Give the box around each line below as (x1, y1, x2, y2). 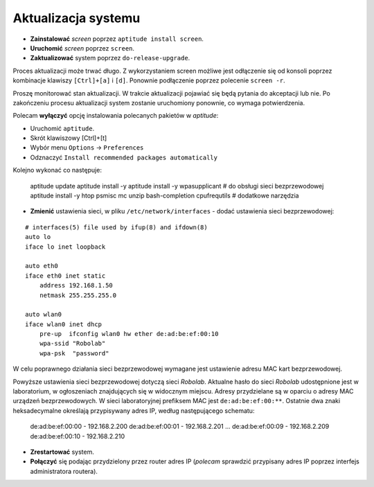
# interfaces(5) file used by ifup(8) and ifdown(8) (25, 223, 208, 231)
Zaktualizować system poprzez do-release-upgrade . (30, 54, 190, 62)
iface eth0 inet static (25, 272, 106, 280)
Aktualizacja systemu (12, 10, 141, 26)
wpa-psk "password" (39, 349, 109, 357)
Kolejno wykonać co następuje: (12, 166, 102, 175)
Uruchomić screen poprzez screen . (30, 44, 135, 52)
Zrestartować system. (30, 448, 95, 456)
